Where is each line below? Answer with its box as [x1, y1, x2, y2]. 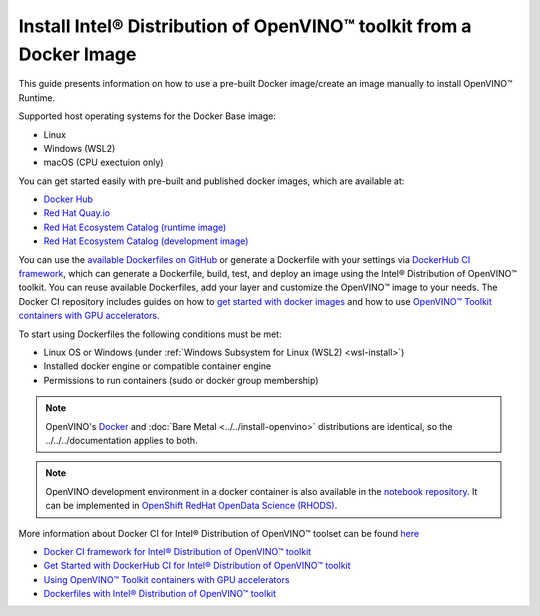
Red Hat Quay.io [43, 207, 110, 219]
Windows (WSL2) [43, 142, 116, 154]
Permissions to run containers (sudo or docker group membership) [43, 374, 319, 386]
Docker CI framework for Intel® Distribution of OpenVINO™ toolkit [43, 545, 312, 557]
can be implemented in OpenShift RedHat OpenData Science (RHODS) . [45, 500, 338, 512]
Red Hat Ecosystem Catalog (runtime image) [43, 221, 227, 233]
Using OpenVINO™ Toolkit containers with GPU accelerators [43, 573, 290, 585]
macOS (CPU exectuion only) [43, 156, 164, 169]
